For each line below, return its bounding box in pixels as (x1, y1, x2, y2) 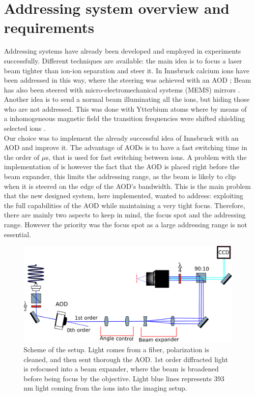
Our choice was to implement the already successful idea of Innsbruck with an (4, 132, 239, 143)
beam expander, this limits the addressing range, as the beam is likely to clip (4, 171, 236, 182)
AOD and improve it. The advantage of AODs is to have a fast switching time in (4, 142, 247, 152)
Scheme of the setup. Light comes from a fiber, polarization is (24, 344, 209, 355)
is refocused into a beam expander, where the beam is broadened (24, 364, 219, 374)
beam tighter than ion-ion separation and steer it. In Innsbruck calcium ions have (4, 65, 250, 75)
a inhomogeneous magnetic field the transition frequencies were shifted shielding (4, 113, 245, 123)
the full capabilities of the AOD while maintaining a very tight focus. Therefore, (4, 200, 245, 210)
